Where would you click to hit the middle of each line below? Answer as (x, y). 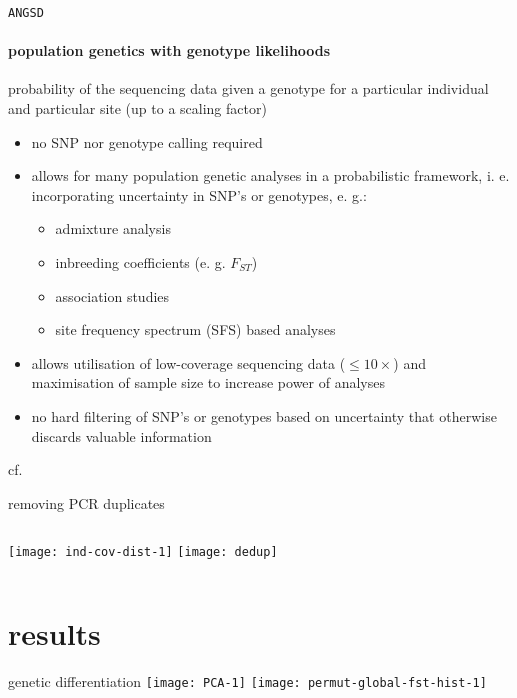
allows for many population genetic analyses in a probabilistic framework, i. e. (270, 175)
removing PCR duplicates (86, 502)
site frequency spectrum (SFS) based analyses (195, 329)
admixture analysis (113, 228)
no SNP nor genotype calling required (147, 141)
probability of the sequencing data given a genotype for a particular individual (248, 88)
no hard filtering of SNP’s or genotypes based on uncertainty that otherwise (264, 415)
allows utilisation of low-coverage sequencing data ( (188, 362)
